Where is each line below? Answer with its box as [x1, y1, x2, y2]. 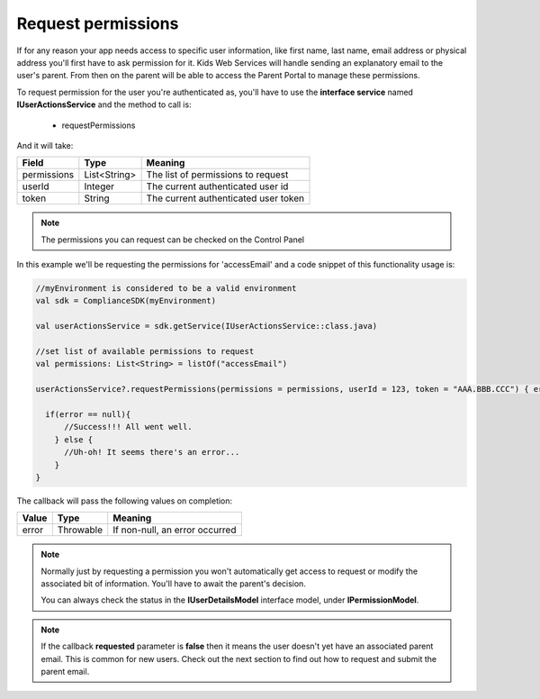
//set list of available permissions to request [35, 347, 255, 356]
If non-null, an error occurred [112, 523, 237, 536]
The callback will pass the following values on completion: [16, 495, 233, 506]
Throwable [57, 523, 103, 536]
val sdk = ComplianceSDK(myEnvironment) [35, 295, 216, 306]
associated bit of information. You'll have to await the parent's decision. [40, 578, 306, 589]
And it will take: [16, 140, 74, 150]
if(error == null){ [45, 409, 131, 419]
